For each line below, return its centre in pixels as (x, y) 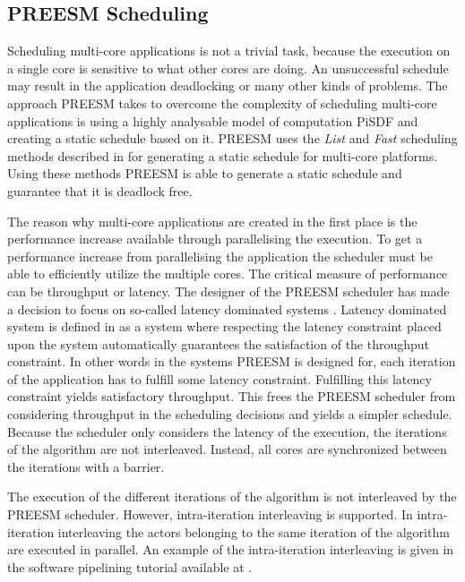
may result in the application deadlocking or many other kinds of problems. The (228, 86)
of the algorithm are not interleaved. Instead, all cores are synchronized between (227, 449)
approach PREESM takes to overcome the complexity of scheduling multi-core (222, 103)
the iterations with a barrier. (86, 466)
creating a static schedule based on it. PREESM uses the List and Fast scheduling (232, 138)
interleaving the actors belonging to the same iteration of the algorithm (254, 531)
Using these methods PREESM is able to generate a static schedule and (205, 173)
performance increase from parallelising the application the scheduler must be (220, 256)
